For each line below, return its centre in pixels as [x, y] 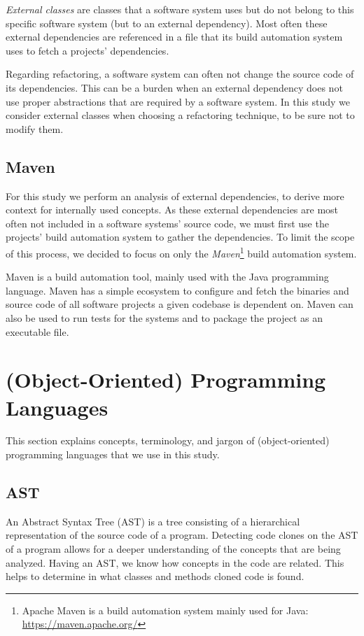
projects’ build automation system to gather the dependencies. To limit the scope [180, 237]
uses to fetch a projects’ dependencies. [87, 50]
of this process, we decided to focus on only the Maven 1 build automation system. [181, 252]
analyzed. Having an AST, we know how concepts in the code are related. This [175, 562]
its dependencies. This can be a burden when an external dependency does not [174, 87]
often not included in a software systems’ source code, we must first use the [167, 223]
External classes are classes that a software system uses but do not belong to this [180, 9]
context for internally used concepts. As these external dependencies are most [172, 210]
